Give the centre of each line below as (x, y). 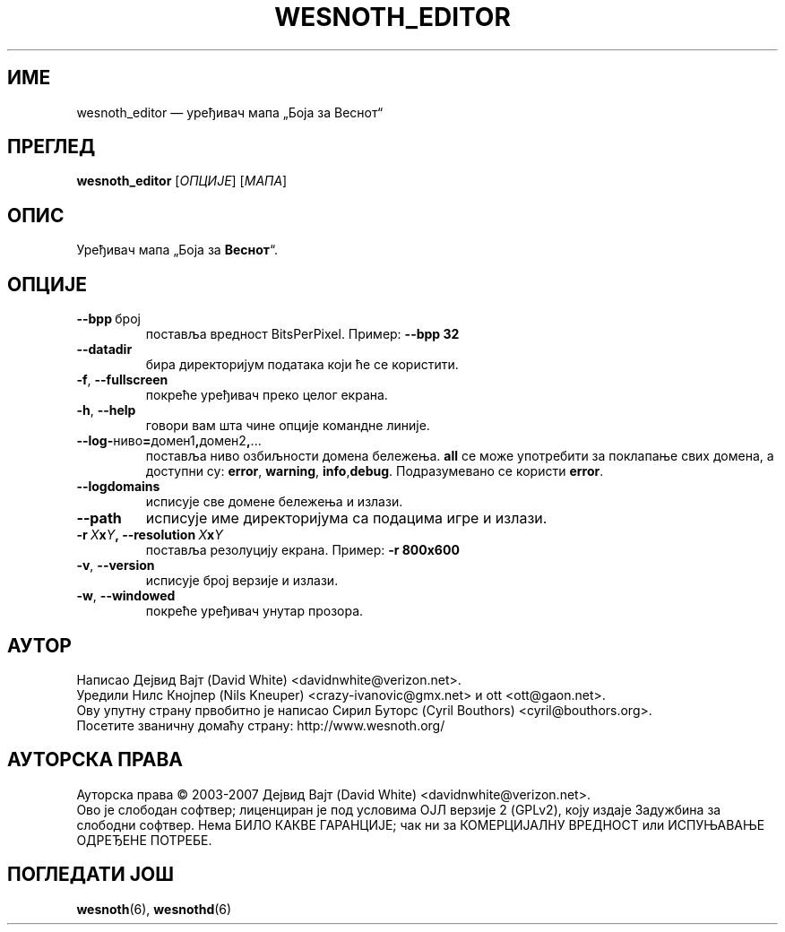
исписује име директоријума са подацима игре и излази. (346, 518)
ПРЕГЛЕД (52, 147)
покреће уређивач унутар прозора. (254, 611)
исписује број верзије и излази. (242, 581)
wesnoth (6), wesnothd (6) (154, 909)
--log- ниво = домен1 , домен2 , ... (169, 441)
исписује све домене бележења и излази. (274, 502)
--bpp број (108, 319)
